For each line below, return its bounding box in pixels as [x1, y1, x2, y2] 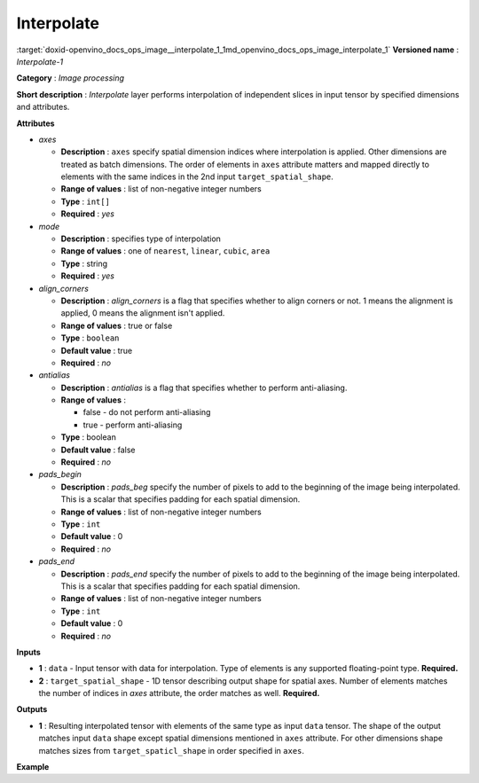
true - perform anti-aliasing [82, 419, 183, 430]
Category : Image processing [16, 73, 124, 83]
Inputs [16, 646, 42, 657]
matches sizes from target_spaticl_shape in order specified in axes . [38, 745, 305, 756]
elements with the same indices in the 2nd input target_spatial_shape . [60, 171, 334, 182]
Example [16, 762, 50, 772]
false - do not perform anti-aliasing [82, 407, 211, 418]
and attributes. [16, 102, 70, 113]
